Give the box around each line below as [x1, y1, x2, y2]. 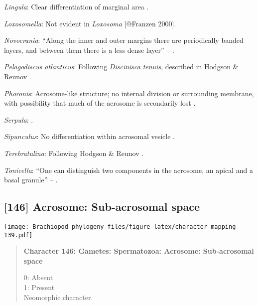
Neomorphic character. [23, 292, 93, 302]
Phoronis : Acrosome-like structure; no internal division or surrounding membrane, [4, 88, 254, 98]
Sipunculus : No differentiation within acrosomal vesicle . [4, 131, 175, 142]
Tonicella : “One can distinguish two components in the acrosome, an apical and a [4, 164, 253, 175]
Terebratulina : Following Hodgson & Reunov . [4, 148, 144, 158]
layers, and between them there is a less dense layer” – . [4, 44, 174, 55]
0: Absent [23, 272, 53, 283]
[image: [4, 223, 29, 230]
